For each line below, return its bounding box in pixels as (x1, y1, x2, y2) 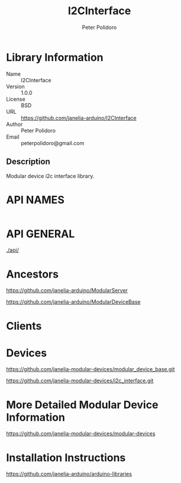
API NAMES (6, 193, 65, 207)
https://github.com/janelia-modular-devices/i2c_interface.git (6, 377, 154, 384)
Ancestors (6, 268, 59, 281)
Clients (6, 319, 42, 333)
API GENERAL (6, 227, 75, 240)
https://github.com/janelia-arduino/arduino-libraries (6, 471, 132, 478)
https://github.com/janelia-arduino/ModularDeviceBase (6, 298, 141, 305)
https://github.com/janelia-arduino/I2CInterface (21, 114, 137, 121)
